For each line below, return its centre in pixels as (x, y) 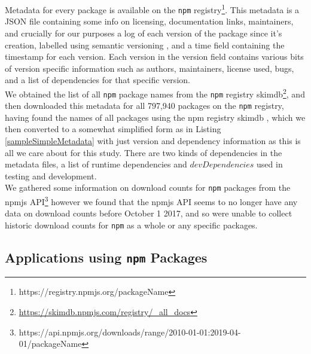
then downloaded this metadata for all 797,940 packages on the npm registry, (144, 106)
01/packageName (50, 344)
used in (270, 164)
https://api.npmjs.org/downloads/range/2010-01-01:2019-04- (130, 332)
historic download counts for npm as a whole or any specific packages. (131, 225)
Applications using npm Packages (106, 257)
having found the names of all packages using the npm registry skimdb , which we (155, 117)
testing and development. (51, 176)
